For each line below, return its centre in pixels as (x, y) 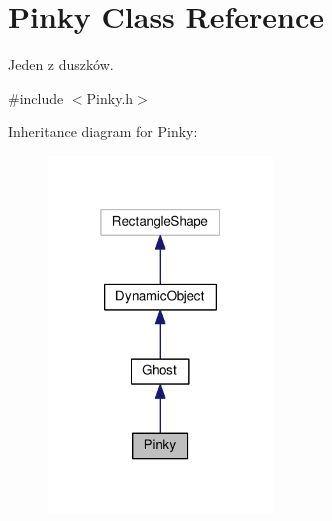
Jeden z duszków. (61, 64)
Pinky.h (110, 97)
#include (36, 97)
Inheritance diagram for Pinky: (103, 131)
